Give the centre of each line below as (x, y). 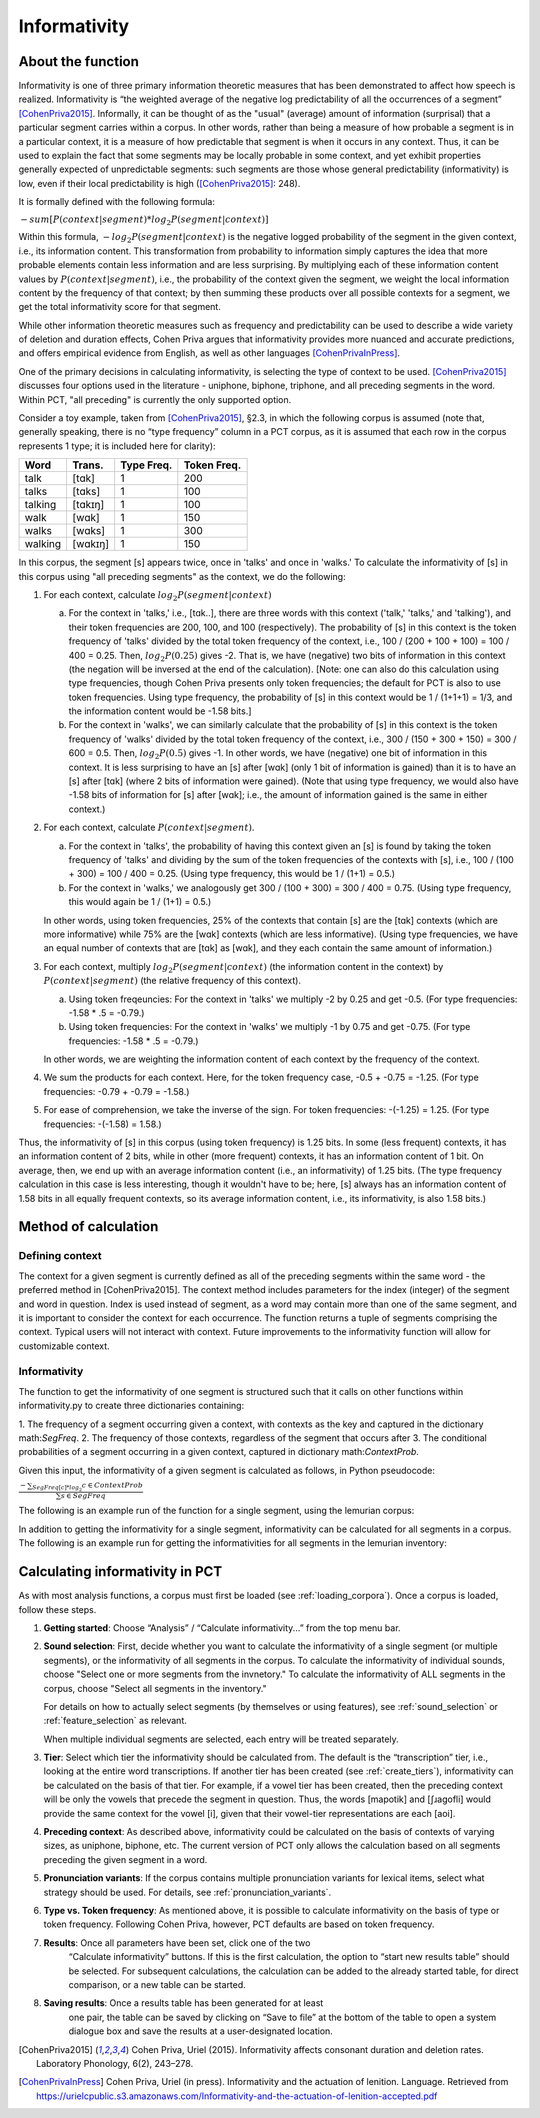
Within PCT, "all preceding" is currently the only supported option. (155, 399)
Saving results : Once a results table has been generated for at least (183, 2003)
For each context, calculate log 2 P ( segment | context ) (157, 595)
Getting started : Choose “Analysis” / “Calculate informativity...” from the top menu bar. (222, 1627)
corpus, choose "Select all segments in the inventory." (155, 1688)
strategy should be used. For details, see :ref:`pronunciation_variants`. (187, 1892)
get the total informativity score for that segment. (120, 307)
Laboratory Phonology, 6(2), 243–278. (115, 2063)
